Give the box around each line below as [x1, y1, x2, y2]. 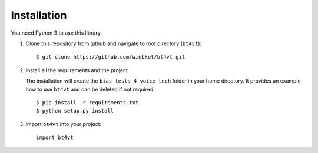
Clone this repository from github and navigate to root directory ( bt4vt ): [25, 40, 202, 47]
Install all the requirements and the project [25, 66, 128, 73]
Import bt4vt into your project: [25, 120, 102, 127]
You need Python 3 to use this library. [11, 29, 102, 36]
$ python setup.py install [36, 107, 114, 114]
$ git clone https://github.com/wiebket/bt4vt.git [36, 53, 185, 60]
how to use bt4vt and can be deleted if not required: [25, 86, 155, 93]
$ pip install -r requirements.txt [36, 99, 139, 106]
